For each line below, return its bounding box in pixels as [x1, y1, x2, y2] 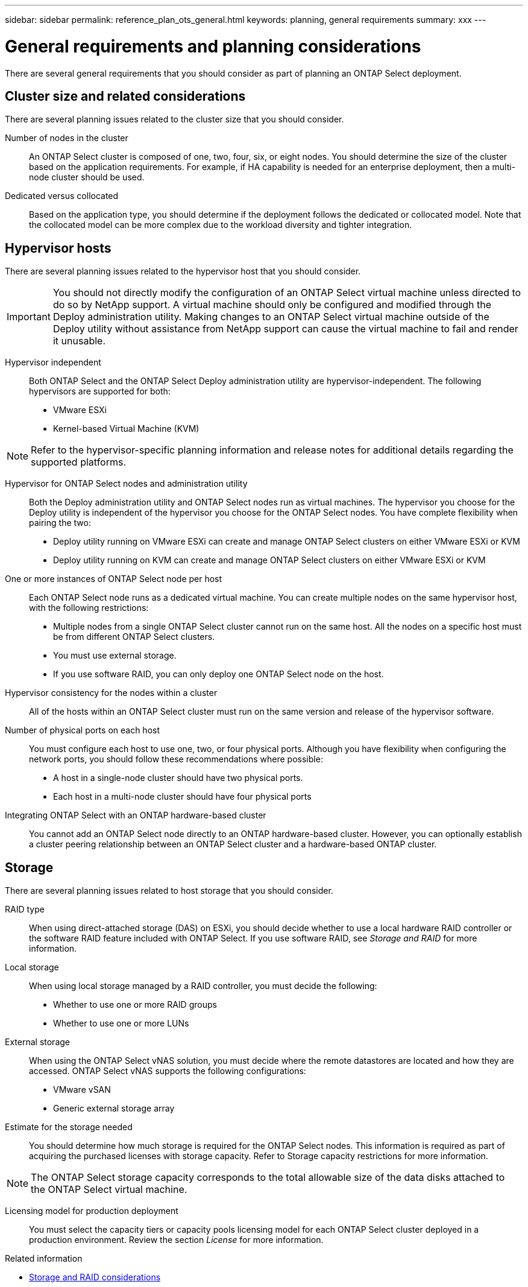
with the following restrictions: [29, 602, 149, 613]
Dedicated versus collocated [5, 191, 119, 201]
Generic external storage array [53, 1103, 175, 1114]
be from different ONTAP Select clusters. [53, 631, 215, 642]
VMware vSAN [53, 1084, 111, 1095]
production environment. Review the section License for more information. [29, 1235, 324, 1245]
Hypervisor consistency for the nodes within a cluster [5, 688, 218, 698]
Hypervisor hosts [5, 240, 112, 256]
